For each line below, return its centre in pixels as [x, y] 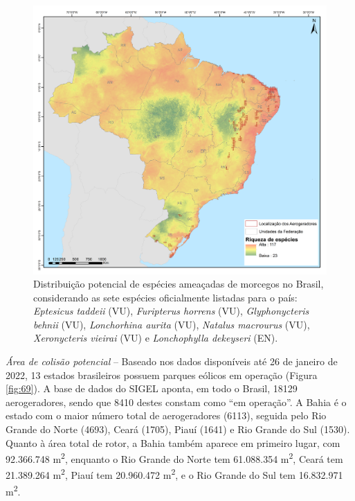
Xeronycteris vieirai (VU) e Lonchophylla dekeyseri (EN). [156, 338]
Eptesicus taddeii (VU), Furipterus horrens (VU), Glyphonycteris [171, 311]
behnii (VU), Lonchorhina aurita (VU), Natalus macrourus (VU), [172, 324]
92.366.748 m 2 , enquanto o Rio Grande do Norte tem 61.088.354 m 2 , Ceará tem [174, 458]
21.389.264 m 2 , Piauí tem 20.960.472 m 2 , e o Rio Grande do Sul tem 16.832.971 [174, 474]
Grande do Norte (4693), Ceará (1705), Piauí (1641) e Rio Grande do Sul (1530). [178, 429]
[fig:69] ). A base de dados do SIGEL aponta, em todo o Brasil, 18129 [152, 388]
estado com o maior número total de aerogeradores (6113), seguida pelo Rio [166, 415]
